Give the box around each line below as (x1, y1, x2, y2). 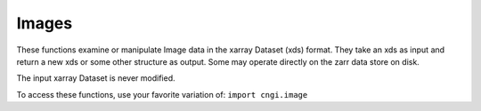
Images (16, 13, 73, 33)
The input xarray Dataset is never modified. (16, 73, 175, 83)
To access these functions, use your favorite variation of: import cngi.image (16, 89, 308, 99)
